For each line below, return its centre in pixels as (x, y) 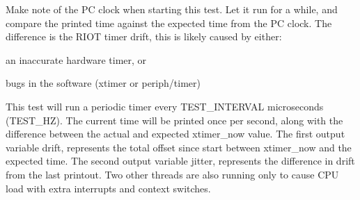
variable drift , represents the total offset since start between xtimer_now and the (179, 147)
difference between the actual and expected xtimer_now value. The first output (175, 134)
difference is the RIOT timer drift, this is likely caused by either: (144, 36)
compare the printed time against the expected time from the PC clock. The (169, 23)
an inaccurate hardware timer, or (76, 59)
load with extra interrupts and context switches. (108, 188)
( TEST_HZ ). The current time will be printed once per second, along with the (174, 120)
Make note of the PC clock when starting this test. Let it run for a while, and (172, 9)
